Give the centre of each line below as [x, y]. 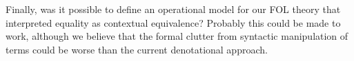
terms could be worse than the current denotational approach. [137, 49]
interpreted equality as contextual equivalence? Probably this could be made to [173, 22]
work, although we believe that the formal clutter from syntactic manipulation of [177, 36]
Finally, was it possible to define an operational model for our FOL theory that [173, 9]
